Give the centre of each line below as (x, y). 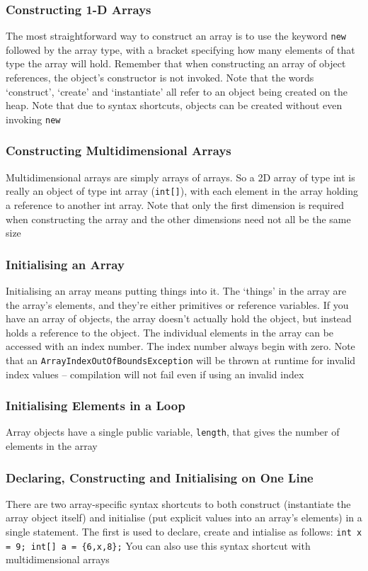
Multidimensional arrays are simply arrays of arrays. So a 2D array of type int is (180, 177)
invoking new (33, 119)
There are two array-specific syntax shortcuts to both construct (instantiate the (178, 503)
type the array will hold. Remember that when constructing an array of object (176, 63)
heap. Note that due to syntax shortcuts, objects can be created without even (174, 105)
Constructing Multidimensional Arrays (119, 151)
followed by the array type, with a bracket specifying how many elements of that (180, 49)
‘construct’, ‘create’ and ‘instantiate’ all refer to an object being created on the (177, 91)
